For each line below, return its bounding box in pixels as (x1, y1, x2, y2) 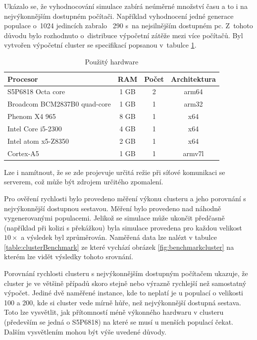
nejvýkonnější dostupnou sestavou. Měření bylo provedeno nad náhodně (4, 203, 221, 213)
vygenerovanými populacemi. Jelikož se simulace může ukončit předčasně (4, 213, 225, 223)
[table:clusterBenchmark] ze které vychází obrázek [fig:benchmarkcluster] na (4, 241, 234, 252)
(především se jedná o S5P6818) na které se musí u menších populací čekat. (4, 317, 234, 327)
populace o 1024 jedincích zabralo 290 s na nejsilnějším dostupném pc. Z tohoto (4, 20, 253, 31)
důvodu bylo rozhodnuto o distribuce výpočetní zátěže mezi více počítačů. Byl (4, 30, 243, 40)
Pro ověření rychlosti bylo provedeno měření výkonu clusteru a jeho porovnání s (4, 193, 246, 203)
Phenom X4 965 (7, 111, 56, 121)
